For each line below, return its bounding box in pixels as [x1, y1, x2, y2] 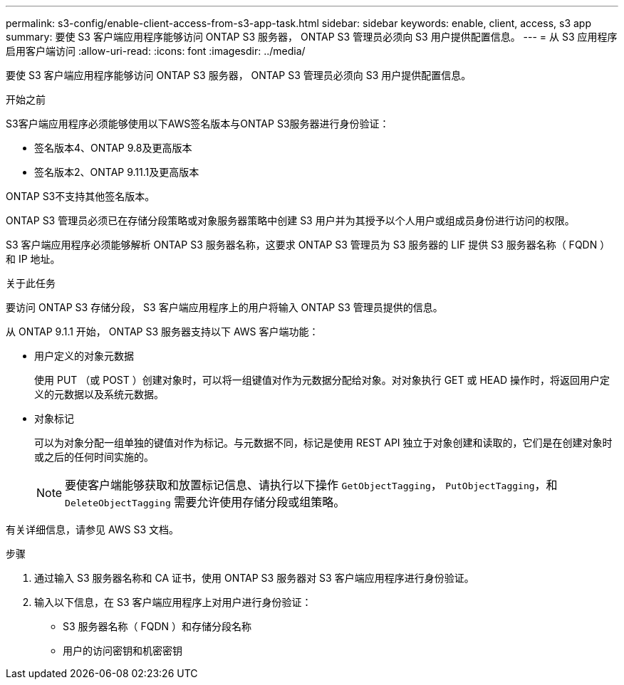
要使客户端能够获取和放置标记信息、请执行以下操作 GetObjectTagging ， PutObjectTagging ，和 [65, 478, 558, 492]
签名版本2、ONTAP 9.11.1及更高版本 [34, 166, 199, 178]
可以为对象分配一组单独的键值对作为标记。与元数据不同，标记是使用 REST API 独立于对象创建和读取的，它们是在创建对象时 [34, 436, 613, 449]
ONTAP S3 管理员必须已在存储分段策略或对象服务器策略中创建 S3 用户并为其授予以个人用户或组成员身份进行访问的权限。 [6, 214, 575, 226]
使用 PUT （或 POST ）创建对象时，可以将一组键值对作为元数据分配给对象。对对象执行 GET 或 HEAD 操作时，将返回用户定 [34, 374, 610, 386]
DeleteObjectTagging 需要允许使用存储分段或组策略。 [65, 495, 345, 509]
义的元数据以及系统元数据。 [34, 388, 164, 400]
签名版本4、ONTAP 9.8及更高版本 [34, 142, 192, 154]
